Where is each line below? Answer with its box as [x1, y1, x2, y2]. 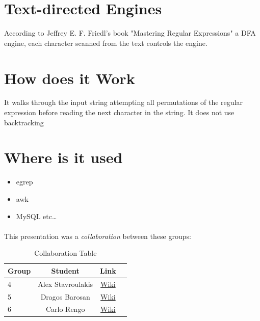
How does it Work [4, 67, 135, 88]
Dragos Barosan [40, 291, 90, 302]
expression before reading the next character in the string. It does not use [4, 107, 235, 118]
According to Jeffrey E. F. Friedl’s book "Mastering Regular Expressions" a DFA [4, 28, 256, 38]
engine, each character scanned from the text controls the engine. [4, 37, 207, 48]
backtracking [4, 117, 44, 127]
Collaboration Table [34, 248, 97, 258]
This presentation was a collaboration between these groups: [4, 230, 191, 241]
